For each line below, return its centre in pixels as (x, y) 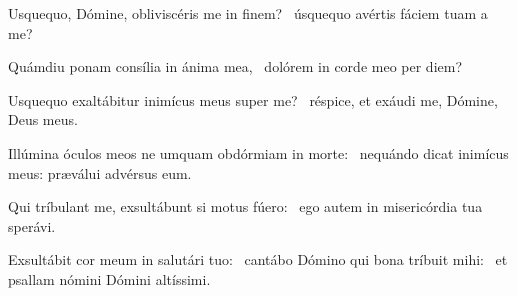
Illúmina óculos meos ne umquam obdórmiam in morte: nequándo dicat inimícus (258, 152)
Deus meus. (43, 119)
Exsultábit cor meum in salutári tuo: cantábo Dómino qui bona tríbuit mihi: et (258, 259)
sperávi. (32, 225)
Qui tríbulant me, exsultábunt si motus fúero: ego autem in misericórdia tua (245, 206)
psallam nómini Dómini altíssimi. (109, 278)
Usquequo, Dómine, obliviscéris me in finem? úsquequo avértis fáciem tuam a (248, 13)
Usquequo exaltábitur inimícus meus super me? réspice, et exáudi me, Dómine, (253, 99)
